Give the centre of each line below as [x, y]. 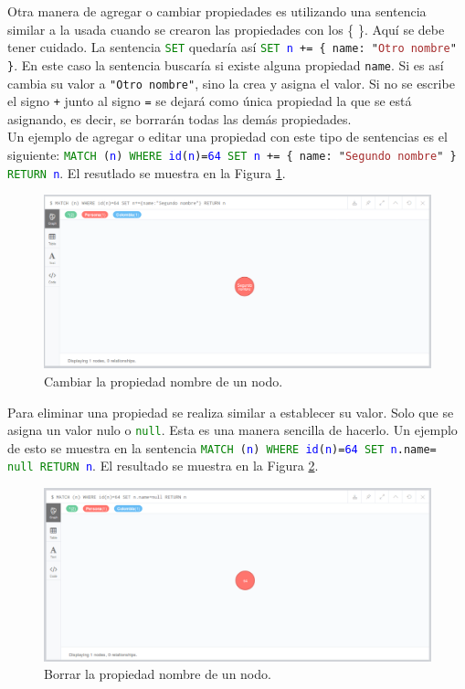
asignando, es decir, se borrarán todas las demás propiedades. [180, 118]
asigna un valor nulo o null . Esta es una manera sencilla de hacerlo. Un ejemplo [232, 430]
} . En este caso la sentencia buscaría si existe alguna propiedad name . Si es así [226, 64]
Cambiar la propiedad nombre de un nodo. [164, 381]
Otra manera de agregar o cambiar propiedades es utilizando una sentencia [217, 11]
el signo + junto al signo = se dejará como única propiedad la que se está [210, 101]
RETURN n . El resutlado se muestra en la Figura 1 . [147, 172]
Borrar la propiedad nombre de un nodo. [158, 674]
